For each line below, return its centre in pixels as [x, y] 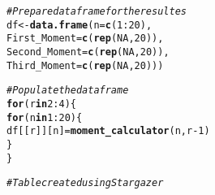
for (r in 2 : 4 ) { [41, 104]
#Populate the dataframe [68, 91]
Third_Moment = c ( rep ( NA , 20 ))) [85, 65]
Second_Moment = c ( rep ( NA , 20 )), [88, 52]
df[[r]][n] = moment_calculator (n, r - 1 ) [108, 131]
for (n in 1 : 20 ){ [45, 117]
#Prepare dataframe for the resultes [97, 11]
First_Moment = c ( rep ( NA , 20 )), [85, 39]
